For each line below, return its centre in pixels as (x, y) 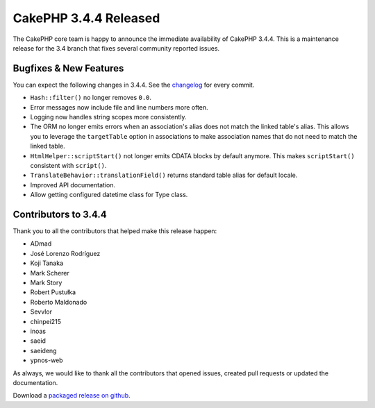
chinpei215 (46, 321)
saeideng (43, 350)
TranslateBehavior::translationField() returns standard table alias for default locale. (164, 175)
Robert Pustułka (53, 292)
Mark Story (46, 282)
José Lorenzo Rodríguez (65, 253)
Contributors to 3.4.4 (60, 214)
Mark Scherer (50, 273)
